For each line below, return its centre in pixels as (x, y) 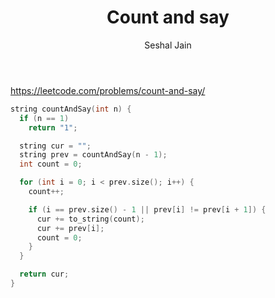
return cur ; (44, 274)
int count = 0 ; (51, 164)
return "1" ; (53, 127)
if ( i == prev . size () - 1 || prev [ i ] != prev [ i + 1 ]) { (147, 209)
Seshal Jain (168, 45)
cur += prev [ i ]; (70, 228)
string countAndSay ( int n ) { (71, 109)
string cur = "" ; (55, 146)
